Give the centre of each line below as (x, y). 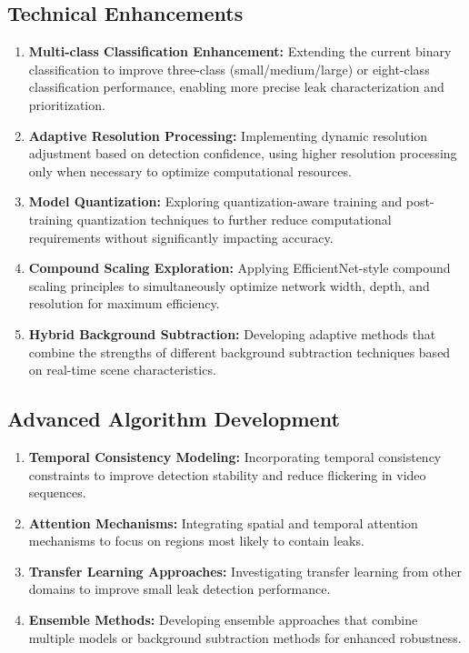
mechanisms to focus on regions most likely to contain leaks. (196, 541)
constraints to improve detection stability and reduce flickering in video (227, 474)
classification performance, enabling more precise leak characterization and (236, 87)
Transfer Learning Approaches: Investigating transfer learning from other (245, 571)
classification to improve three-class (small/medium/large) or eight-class (229, 69)
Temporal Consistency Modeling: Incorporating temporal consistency (235, 456)
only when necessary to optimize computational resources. (190, 171)
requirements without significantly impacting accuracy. (181, 237)
